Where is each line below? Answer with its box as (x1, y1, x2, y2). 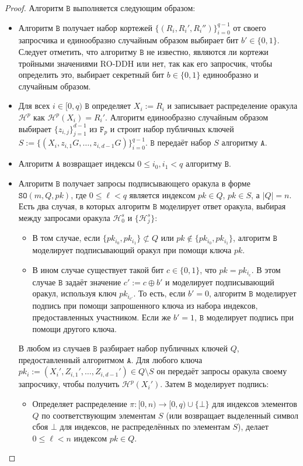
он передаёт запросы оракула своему (156, 365, 287, 377)
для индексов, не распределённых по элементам (60, 420, 230, 433)
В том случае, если (32, 232, 100, 244)
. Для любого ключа (131, 353, 203, 365)
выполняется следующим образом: (73, 2, 196, 13)
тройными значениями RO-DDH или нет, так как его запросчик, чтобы (18, 57, 273, 69)
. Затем (160, 378, 185, 390)
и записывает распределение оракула (167, 99, 298, 112)
